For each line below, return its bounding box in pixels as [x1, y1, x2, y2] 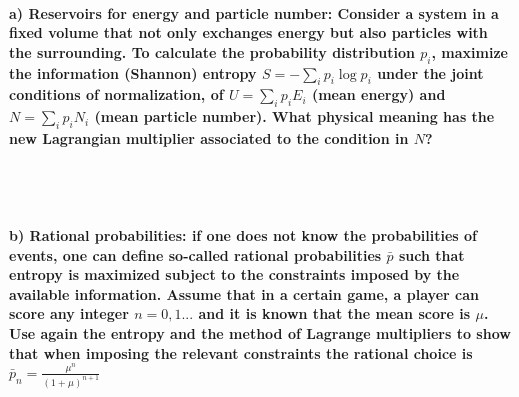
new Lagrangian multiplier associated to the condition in [9, 127, 409, 148]
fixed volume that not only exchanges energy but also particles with [9, 22, 488, 43]
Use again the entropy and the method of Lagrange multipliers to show [9, 322, 511, 343]
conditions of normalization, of [9, 84, 224, 105]
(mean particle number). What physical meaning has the [94, 106, 495, 127]
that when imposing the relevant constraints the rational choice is [9, 342, 473, 363]
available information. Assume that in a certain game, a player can [9, 283, 479, 304]
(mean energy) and [311, 84, 446, 105]
